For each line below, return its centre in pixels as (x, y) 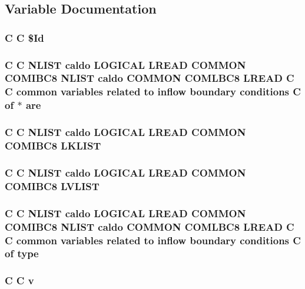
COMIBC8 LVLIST (52, 186)
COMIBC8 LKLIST (53, 146)
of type (22, 253)
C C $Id (24, 37)
